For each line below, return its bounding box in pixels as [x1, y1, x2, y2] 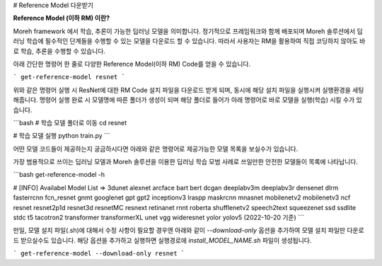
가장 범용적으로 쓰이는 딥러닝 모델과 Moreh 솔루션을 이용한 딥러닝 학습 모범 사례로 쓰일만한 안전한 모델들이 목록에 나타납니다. [13, 158, 359, 166]
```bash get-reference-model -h [13, 170, 105, 179]
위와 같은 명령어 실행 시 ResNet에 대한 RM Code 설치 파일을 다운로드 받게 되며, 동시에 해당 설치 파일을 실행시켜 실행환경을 [13, 86, 352, 94]
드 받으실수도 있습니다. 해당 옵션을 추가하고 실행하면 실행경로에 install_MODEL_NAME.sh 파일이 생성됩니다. [13, 236, 312, 244]
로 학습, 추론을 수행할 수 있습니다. [13, 47, 106, 55]
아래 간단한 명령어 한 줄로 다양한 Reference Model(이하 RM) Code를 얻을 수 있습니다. [13, 59, 251, 68]
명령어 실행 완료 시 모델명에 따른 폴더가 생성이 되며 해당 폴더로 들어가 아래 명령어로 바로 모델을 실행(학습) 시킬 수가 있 [39, 96, 362, 104]
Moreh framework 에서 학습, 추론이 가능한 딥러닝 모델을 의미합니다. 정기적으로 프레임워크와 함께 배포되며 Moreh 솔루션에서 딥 [13, 27, 364, 35]
